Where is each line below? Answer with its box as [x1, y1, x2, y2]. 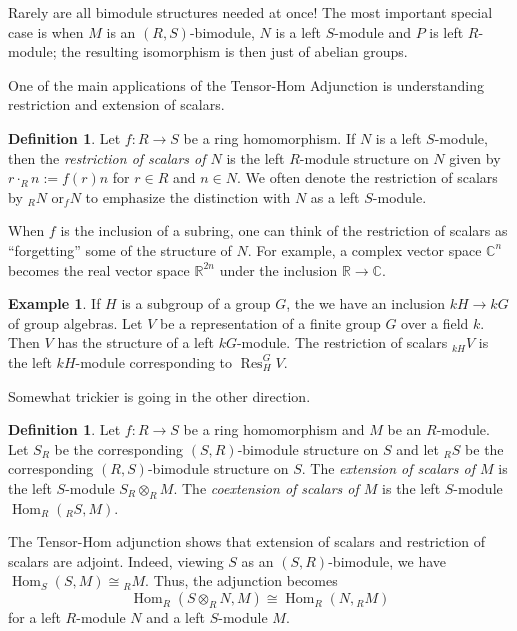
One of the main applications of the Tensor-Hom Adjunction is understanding [8, 74, 485, 95]
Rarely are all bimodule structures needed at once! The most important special [8, 2, 493, 22]
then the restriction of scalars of [8, 147, 206, 168]
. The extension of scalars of [301, 458, 475, 479]
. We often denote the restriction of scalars [236, 167, 498, 188]
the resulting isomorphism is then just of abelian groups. [61, 41, 408, 62]
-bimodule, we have [328, 550, 447, 571]
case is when [8, 21, 84, 42]
